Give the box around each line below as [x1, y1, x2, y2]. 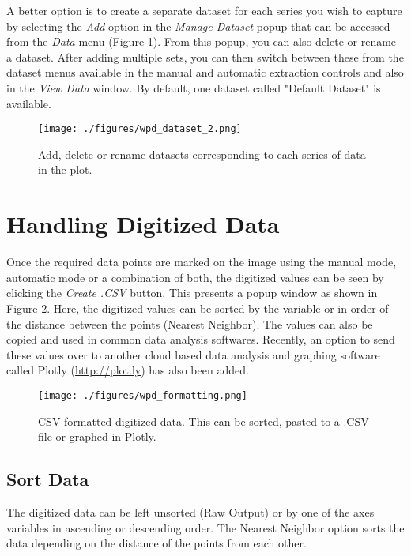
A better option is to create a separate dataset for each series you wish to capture [6, 2, 402, 18]
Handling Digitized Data [6, 208, 280, 240]
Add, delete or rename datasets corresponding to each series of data [38, 145, 366, 162]
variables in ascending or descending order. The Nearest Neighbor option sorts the [6, 519, 405, 535]
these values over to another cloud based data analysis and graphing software [6, 346, 380, 363]
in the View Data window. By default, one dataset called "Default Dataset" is [6, 79, 381, 96]
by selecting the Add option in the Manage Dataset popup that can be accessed [6, 17, 390, 34]
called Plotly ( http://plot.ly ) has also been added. [6, 362, 249, 378]
